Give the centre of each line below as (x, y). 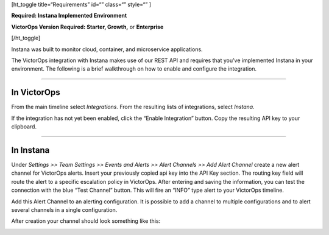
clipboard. (24, 127)
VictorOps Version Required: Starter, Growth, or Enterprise (87, 27)
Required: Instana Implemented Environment (69, 16)
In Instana (30, 150)
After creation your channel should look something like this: (86, 221)
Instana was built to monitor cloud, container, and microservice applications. (107, 49)
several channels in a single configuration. (64, 209)
